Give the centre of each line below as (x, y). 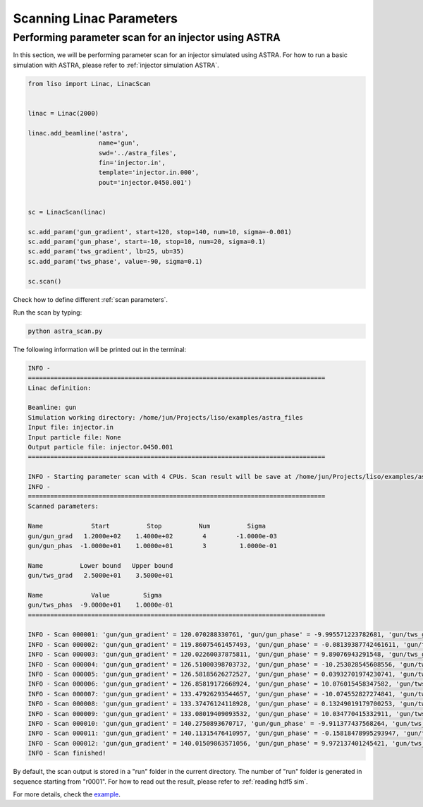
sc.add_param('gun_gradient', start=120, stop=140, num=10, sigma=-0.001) (160, 232)
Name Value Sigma (95, 595)
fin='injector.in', (132, 163)
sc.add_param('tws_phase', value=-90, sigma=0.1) (115, 261)
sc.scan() (45, 281)
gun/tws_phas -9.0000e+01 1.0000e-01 (100, 605)
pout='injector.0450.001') (145, 182)
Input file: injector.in (71, 427)
